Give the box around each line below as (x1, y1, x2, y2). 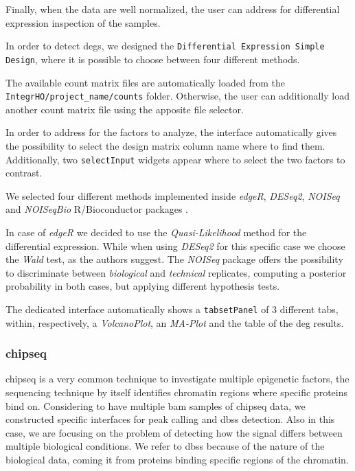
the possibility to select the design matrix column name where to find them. (5, 138, 325, 152)
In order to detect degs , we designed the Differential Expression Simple (5, 38, 325, 53)
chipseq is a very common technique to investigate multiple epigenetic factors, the (5, 371, 350, 386)
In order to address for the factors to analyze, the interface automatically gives (5, 125, 337, 139)
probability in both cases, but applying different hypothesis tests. (5, 279, 280, 293)
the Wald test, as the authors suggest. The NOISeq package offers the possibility (5, 252, 343, 266)
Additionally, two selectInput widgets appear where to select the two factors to (5, 152, 345, 166)
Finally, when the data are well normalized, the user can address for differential (5, 2, 340, 16)
